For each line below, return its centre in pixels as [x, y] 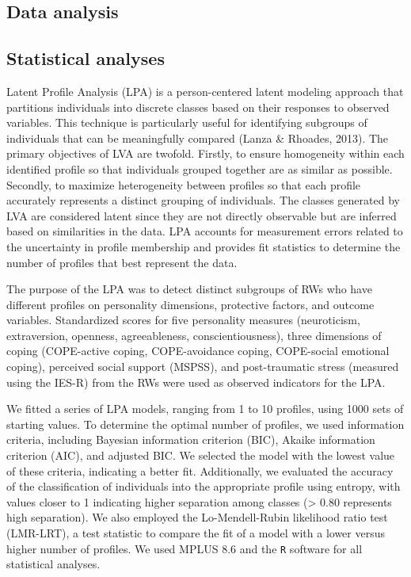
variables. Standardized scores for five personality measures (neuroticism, [183, 320]
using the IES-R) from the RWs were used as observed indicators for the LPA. [196, 382]
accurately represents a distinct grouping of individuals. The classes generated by [203, 200]
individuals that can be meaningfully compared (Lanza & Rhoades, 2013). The [198, 138]
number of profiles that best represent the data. [122, 262]
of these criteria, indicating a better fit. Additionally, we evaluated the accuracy [200, 470]
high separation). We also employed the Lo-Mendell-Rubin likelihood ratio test [197, 517]
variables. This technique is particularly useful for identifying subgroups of [187, 122]
